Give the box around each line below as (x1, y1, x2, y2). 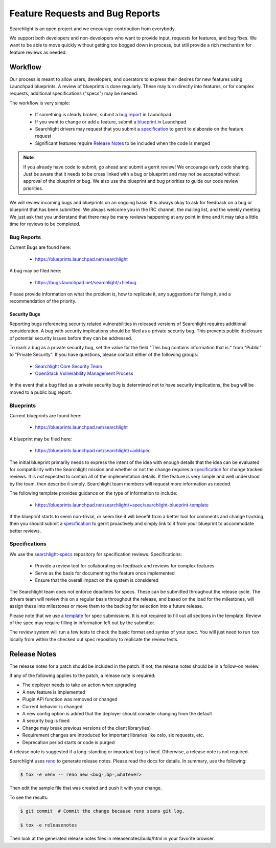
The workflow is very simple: (9, 100, 71, 106)
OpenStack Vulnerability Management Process (35, 370, 134, 376)
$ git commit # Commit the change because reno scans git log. (20, 808, 185, 814)
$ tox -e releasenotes (20, 822, 77, 828)
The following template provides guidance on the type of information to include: (9, 490, 177, 496)
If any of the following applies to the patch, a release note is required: (9, 672, 156, 679)
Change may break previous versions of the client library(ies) (22, 725, 151, 731)
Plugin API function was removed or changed (22, 696, 118, 703)
